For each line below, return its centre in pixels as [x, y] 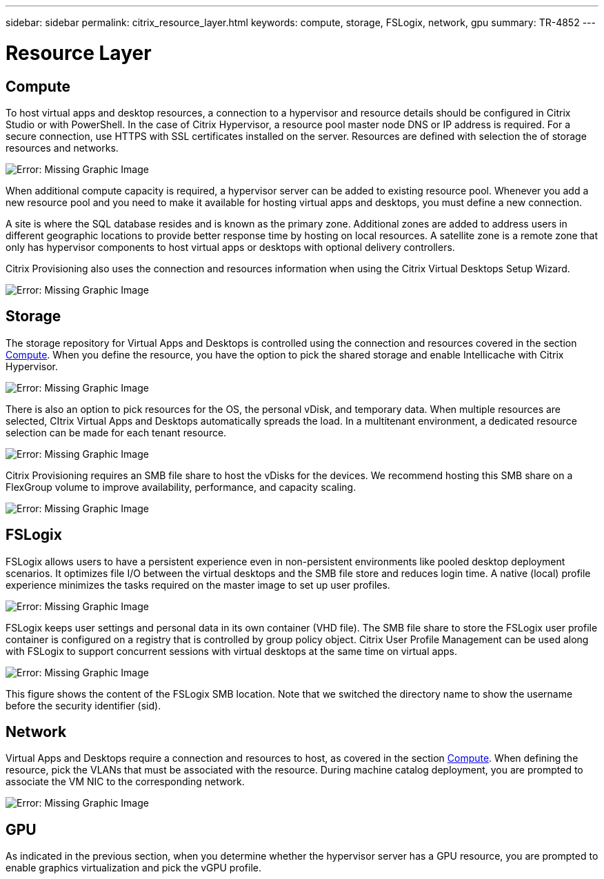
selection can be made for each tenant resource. [116, 432]
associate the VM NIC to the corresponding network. [125, 782]
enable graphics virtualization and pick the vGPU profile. [134, 868]
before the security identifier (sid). [83, 705]
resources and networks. [62, 148]
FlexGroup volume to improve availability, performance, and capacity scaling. [181, 487]
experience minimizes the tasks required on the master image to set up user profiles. [198, 585]
